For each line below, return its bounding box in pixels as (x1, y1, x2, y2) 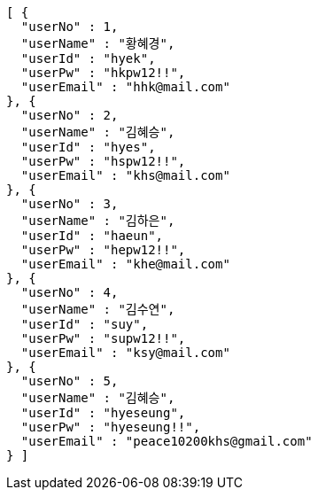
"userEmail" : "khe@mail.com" (20, 257, 230, 271)
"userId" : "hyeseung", (20, 406, 186, 420)
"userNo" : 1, (20, 19, 119, 34)
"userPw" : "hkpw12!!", (20, 66, 186, 80)
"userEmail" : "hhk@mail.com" (20, 80, 230, 94)
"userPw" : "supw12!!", (20, 331, 186, 346)
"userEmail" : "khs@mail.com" (20, 168, 230, 182)
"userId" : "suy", (20, 317, 149, 331)
